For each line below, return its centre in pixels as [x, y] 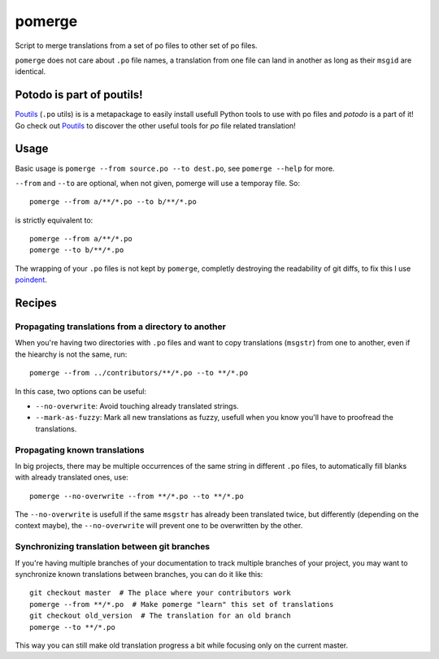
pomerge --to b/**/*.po [77, 250]
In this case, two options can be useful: [80, 391]
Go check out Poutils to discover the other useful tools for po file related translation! [155, 125]
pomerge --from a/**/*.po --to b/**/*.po [113, 202]
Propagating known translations [80, 449]
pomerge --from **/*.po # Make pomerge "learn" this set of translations [182, 604]
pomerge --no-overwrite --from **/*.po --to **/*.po [137, 496]
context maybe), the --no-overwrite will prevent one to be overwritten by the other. [159, 526]
